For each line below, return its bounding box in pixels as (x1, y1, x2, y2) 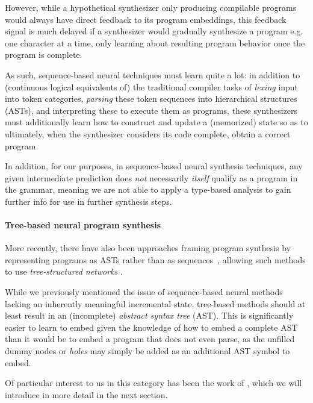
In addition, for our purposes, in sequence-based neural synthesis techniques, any (5, 160, 303, 172)
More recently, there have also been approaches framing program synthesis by (5, 242, 291, 254)
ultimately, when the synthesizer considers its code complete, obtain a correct (5, 127, 291, 140)
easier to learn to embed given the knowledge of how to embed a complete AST (5, 320, 298, 333)
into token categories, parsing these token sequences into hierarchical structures (5, 92, 297, 105)
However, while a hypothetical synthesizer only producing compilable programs (5, 1, 297, 13)
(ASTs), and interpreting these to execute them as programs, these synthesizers (5, 104, 298, 116)
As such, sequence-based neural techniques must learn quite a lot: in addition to (5, 68, 300, 81)
